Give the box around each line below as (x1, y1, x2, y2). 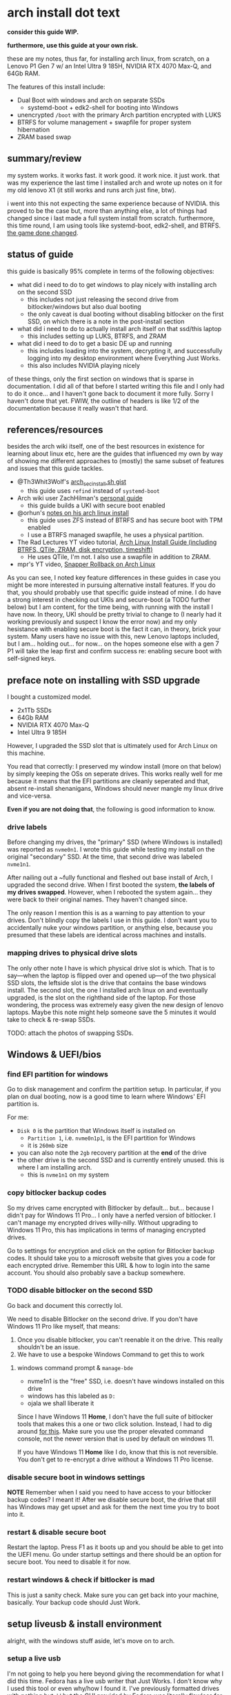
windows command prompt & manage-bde (17, 1363, 133, 1371)
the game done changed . (7, 228, 79, 236)
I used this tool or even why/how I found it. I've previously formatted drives (7, 1684, 219, 1692)
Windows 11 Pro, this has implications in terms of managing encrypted (7, 1226, 206, 1234)
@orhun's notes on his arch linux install (17, 509, 130, 517)
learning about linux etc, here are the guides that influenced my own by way (7, 449, 223, 458)
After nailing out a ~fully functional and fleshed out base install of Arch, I (7, 873, 213, 882)
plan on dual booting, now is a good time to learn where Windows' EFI (7, 1092, 206, 1101)
